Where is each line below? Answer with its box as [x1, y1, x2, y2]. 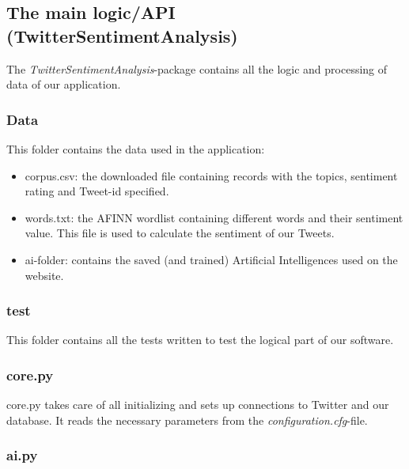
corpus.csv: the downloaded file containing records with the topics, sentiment [25, 167, 398, 183]
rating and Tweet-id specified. [25, 183, 169, 199]
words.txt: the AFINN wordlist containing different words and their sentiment [25, 209, 403, 225]
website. [25, 267, 64, 283]
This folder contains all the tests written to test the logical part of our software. [6, 331, 394, 348]
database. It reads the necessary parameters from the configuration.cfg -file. [6, 411, 368, 428]
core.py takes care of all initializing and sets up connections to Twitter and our [6, 396, 389, 413]
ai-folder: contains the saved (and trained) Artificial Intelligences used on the [25, 251, 398, 267]
